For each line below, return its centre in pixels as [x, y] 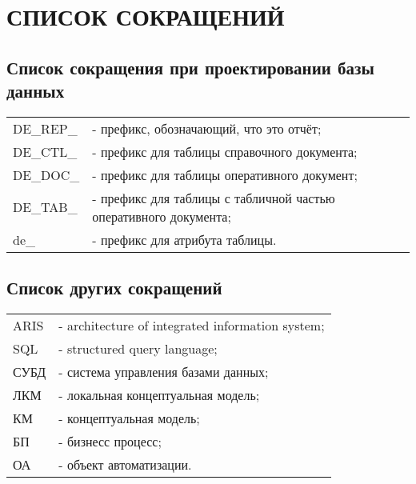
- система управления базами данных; [164, 372]
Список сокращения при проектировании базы [190, 67]
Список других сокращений [114, 288]
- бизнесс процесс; [110, 442]
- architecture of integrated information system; [192, 326]
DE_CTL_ [45, 151]
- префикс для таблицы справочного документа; [225, 151]
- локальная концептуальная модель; [159, 395]
